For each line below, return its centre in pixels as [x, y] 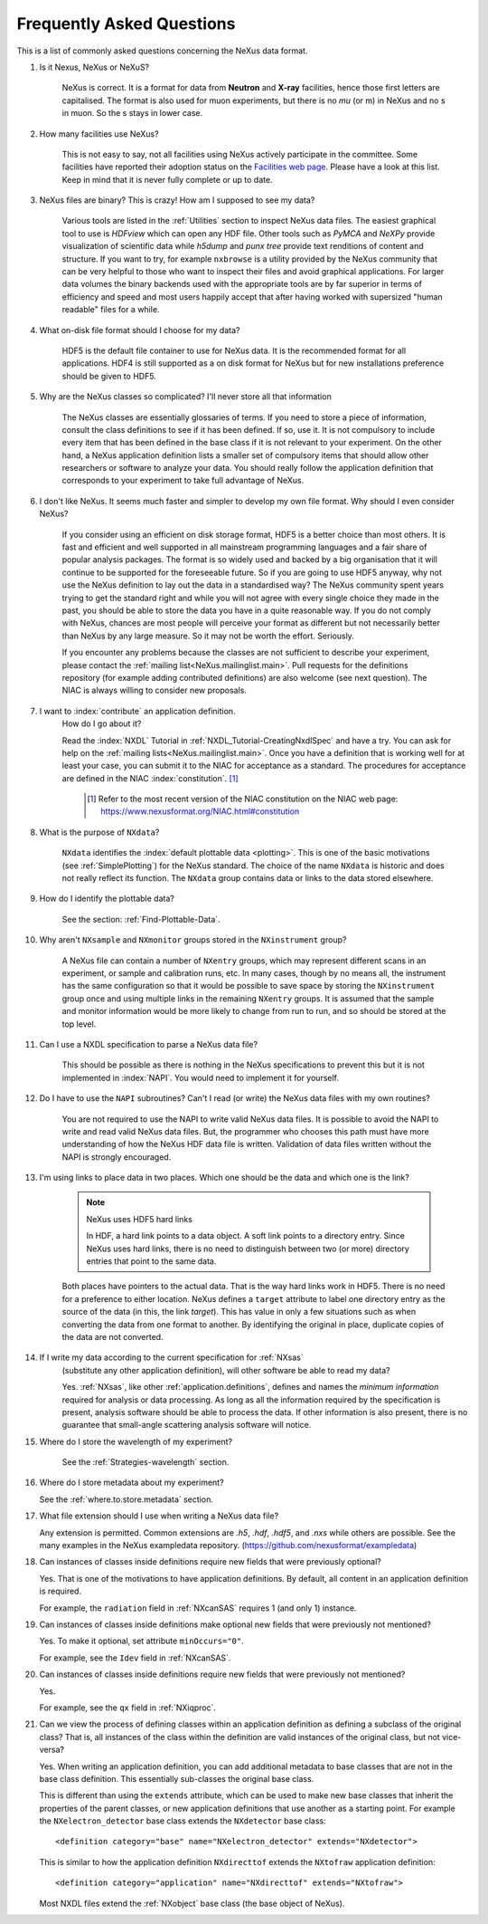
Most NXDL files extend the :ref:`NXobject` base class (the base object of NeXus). [192, 1903]
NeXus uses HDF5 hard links [140, 1219]
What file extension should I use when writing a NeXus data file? [159, 1516]
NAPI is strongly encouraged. [117, 1157]
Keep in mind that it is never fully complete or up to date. [167, 179]
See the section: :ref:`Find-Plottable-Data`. [141, 919]
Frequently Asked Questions [126, 24]
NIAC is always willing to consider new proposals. [155, 690]
